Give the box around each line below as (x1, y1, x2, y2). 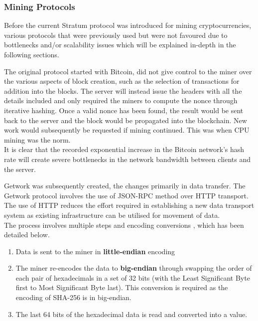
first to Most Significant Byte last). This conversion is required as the (15, 282, 228, 293)
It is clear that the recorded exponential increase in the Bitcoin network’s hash (4, 144, 245, 155)
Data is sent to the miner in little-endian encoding (15, 246, 175, 256)
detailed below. (4, 229, 50, 240)
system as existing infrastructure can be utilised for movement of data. (4, 209, 220, 220)
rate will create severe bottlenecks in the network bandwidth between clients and (4, 154, 251, 164)
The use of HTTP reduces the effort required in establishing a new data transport (4, 200, 255, 210)
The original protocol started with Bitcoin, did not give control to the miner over (4, 66, 252, 76)
